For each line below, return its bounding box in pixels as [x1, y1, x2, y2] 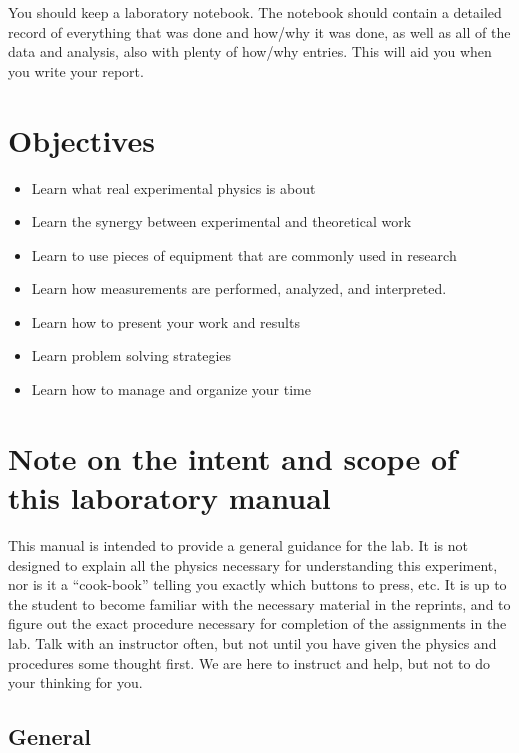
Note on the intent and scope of [8, 437, 457, 478]
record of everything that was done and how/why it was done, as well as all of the [8, 21, 511, 42]
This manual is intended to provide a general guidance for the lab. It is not [8, 534, 469, 555]
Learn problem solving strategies [31, 345, 232, 366]
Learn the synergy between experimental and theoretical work [31, 211, 412, 232]
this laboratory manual [8, 477, 331, 518]
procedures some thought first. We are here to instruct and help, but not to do [8, 652, 491, 673]
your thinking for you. [8, 672, 143, 693]
